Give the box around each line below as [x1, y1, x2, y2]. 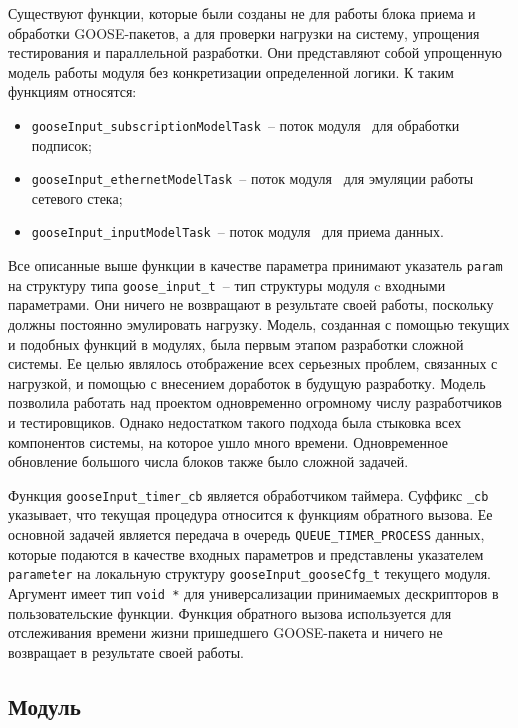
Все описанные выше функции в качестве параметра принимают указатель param [8, 255, 503, 276]
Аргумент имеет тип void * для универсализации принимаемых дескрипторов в [8, 582, 499, 603]
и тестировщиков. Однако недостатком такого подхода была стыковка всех [8, 412, 462, 432]
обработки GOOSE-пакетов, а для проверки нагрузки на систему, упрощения [8, 22, 480, 43]
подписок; [31, 134, 92, 155]
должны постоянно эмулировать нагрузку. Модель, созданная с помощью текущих [8, 314, 510, 335]
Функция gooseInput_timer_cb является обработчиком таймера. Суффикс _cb [8, 484, 489, 505]
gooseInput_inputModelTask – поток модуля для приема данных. [31, 221, 444, 242]
